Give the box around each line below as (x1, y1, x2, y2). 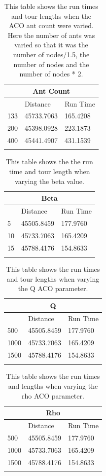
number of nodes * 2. (19, 69, 83, 79)
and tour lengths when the (11, 10, 91, 21)
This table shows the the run (6, 156, 93, 167)
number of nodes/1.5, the (13, 49, 90, 59)
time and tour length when (9, 166, 90, 177)
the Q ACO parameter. (18, 283, 88, 293)
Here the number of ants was (7, 30, 95, 40)
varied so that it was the (14, 39, 88, 50)
